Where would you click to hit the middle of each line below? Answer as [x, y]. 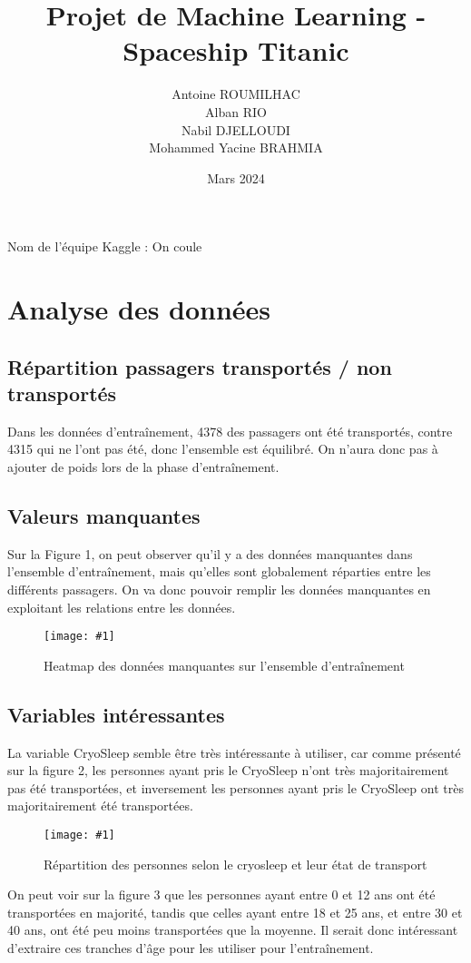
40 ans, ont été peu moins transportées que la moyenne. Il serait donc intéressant [233, 930]
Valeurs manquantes [104, 516]
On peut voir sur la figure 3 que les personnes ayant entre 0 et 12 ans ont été [221, 894]
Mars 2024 [236, 177]
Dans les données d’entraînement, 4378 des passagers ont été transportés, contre [230, 431]
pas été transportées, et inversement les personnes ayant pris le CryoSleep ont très [235, 787]
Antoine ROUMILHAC [236, 94]
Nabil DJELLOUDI [236, 129]
